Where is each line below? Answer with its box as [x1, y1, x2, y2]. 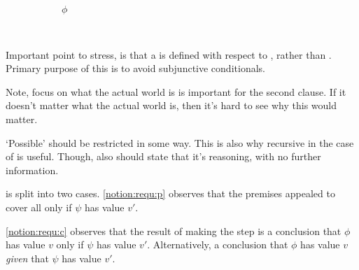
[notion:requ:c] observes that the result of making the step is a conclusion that [6, 223, 342, 238]
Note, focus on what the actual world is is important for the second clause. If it [6, 84, 346, 99]
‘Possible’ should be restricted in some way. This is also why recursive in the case [6, 135, 354, 150]
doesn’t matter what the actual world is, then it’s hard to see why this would [6, 98, 337, 113]
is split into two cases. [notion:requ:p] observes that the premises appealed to [6, 186, 335, 201]
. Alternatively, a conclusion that [147, 237, 288, 252]
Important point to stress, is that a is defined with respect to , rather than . [6, 47, 332, 62]
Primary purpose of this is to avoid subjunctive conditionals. [6, 61, 265, 76]
